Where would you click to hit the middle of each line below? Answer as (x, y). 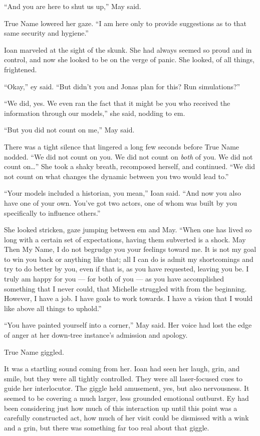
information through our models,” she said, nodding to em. (95, 113)
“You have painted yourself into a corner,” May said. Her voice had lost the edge (128, 325)
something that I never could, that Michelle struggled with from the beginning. (125, 288)
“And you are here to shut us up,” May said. (73, 6)
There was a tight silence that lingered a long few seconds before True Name (122, 146)
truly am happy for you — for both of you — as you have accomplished (114, 279)
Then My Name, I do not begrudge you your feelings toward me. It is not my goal (130, 249)
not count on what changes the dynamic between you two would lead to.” (116, 176)
